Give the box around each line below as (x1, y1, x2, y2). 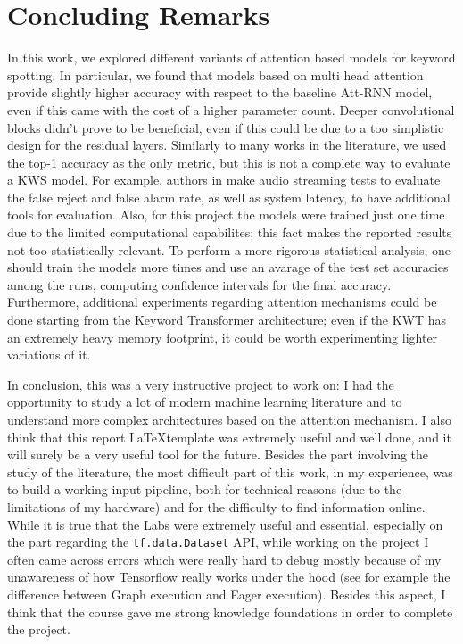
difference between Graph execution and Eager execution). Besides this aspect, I (7, 585, 446, 603)
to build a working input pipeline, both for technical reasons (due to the (7, 480, 402, 499)
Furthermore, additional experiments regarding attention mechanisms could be (7, 293, 437, 311)
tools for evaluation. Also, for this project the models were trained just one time (7, 205, 445, 224)
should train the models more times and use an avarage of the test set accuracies (7, 258, 449, 277)
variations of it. (7, 345, 91, 364)
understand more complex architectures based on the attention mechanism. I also (7, 410, 451, 428)
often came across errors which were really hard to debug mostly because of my (7, 549, 442, 568)
